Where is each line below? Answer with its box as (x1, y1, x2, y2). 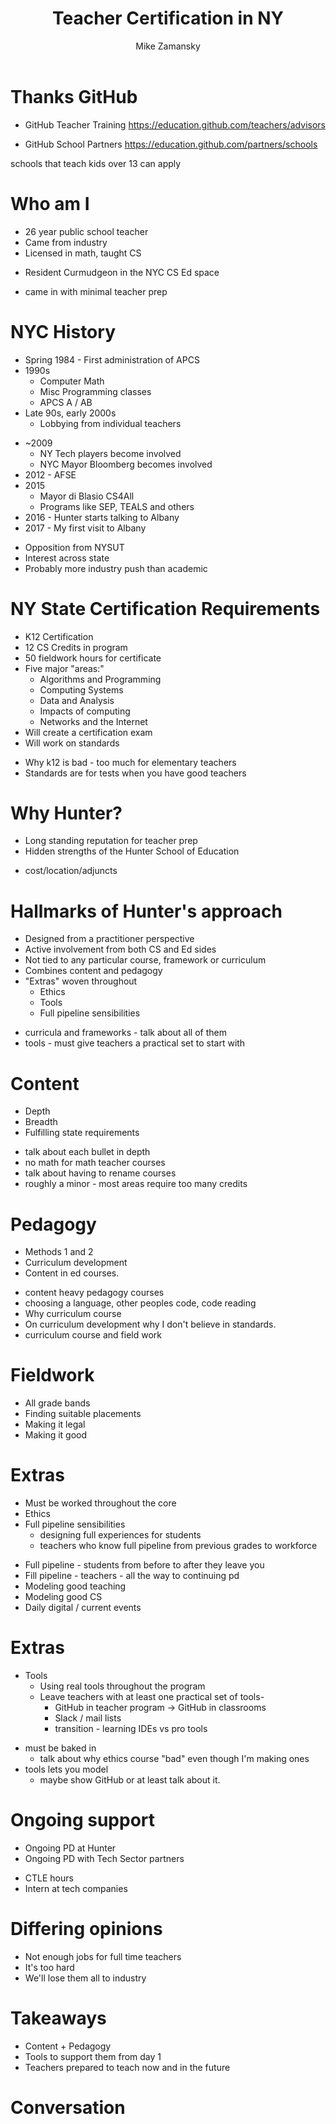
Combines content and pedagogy (24, 965, 163, 977)
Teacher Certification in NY (51, 7, 284, 30)
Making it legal (24, 1418, 86, 1431)
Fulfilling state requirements (24, 1127, 140, 1139)
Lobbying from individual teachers (39, 417, 182, 429)
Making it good (24, 1429, 88, 1441)
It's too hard (24, 1961, 75, 1973)
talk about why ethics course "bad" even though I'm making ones (39, 1753, 310, 1765)
